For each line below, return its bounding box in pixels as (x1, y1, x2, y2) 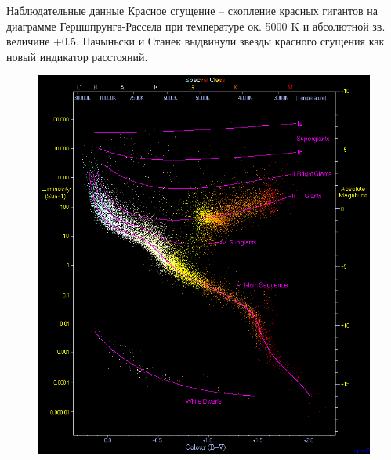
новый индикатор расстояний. (6, 48, 148, 64)
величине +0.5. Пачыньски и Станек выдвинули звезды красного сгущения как (6, 33, 385, 49)
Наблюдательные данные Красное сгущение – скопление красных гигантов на (6, 2, 378, 18)
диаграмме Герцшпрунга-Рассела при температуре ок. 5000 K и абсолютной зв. (6, 17, 386, 34)
